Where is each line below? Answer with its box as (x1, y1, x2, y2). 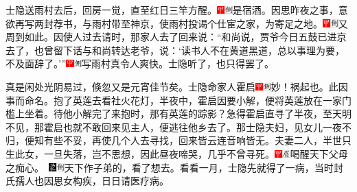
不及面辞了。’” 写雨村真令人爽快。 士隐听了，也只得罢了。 (5, 56, 274, 71)
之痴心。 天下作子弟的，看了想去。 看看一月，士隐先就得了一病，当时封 (5, 160, 343, 174)
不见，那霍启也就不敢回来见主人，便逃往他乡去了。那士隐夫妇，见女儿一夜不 (5, 119, 352, 134)
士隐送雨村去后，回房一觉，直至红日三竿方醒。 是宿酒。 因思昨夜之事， (5, 3, 338, 16)
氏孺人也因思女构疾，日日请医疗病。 (5, 173, 169, 188)
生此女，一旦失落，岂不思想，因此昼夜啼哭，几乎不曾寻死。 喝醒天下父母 (5, 146, 348, 160)
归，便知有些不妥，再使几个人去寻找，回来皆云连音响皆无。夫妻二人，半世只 (5, 133, 352, 147)
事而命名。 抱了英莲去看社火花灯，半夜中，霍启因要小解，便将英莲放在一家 (5, 93, 342, 107)
